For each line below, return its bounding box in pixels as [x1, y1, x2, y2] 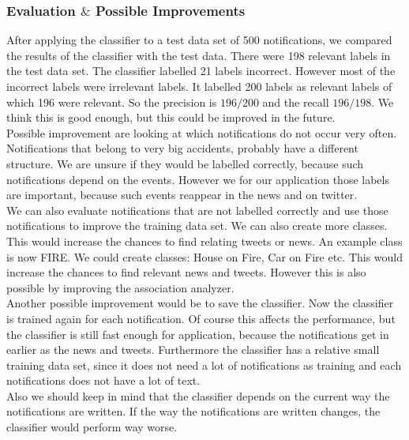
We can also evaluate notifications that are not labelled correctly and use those [6, 201, 388, 218]
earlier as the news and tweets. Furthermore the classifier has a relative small [6, 341, 380, 358]
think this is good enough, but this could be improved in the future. [6, 109, 336, 126]
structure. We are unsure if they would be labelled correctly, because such [6, 155, 364, 171]
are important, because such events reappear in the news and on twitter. [6, 186, 358, 203]
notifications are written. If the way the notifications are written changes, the [6, 403, 381, 419]
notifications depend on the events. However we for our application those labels [6, 171, 389, 187]
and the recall [262, 93, 329, 110]
